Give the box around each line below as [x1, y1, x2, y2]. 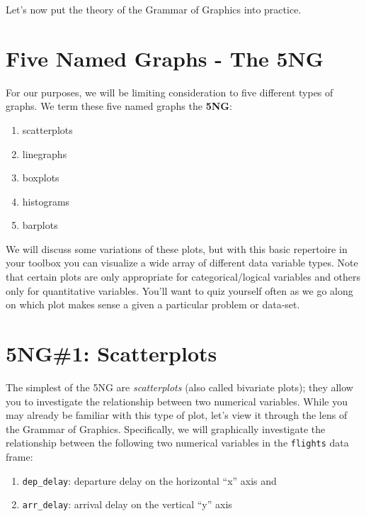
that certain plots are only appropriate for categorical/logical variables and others [6, 269, 361, 284]
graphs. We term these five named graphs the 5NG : [6, 99, 232, 113]
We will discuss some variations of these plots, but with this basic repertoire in [6, 241, 348, 256]
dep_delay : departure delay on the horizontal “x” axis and [22, 473, 277, 488]
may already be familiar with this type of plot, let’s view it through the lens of [6, 408, 348, 422]
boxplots [22, 170, 59, 185]
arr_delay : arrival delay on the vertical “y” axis [22, 497, 232, 512]
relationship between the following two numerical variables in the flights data [6, 435, 349, 450]
